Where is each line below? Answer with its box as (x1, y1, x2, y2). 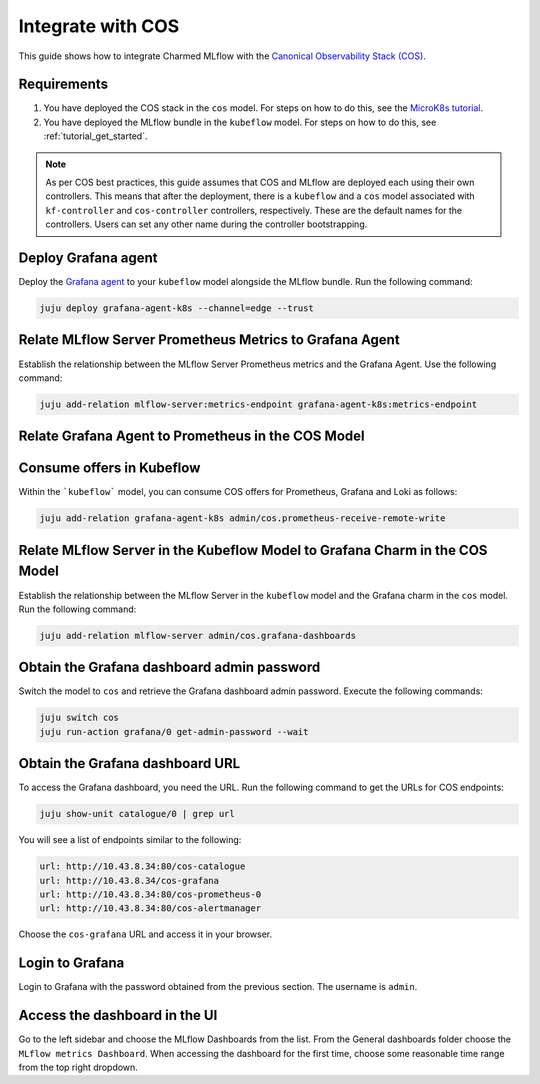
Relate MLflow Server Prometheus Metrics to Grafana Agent (18, 331, 400, 349)
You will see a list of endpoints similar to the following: (18, 834, 242, 846)
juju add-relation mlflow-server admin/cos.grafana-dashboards (39, 630, 357, 641)
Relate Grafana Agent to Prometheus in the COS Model (18, 428, 365, 445)
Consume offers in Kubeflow (18, 460, 201, 477)
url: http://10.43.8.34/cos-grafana (39, 875, 220, 886)
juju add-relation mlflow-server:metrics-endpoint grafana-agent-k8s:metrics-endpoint (39, 398, 478, 410)
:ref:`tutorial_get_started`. (43, 130, 148, 142)
